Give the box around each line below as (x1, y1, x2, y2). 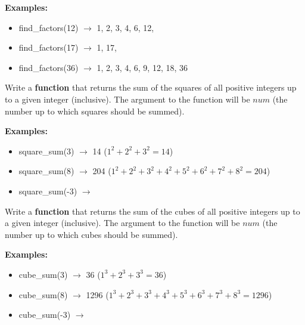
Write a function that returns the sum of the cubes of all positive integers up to (5, 205, 300, 217)
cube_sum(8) (18, 288, 68, 301)
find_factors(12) (18, 21, 79, 33)
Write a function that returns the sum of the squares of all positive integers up (5, 81, 297, 94)
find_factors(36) (18, 61, 79, 73)
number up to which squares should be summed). (5, 104, 185, 117)
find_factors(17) (18, 41, 79, 54)
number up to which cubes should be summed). (5, 228, 178, 240)
